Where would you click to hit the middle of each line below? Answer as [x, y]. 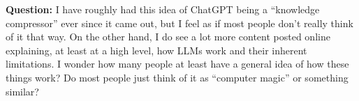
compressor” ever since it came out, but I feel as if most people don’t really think [179, 23]
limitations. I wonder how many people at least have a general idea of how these [177, 64]
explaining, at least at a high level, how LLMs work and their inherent [156, 50]
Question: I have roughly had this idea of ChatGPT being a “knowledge [163, 9]
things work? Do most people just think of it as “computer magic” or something [177, 77]
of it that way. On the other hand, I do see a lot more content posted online [168, 37]
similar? [22, 91]
